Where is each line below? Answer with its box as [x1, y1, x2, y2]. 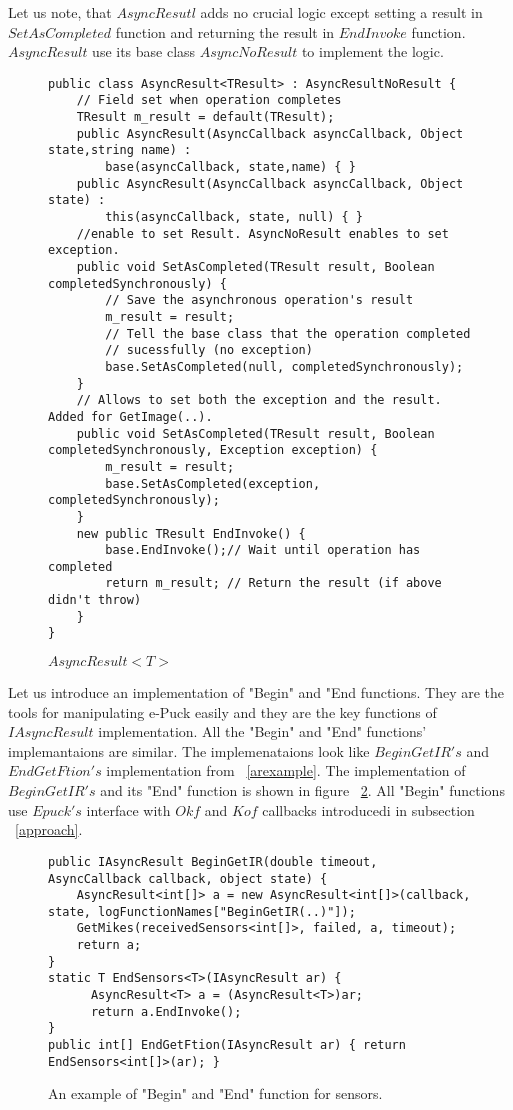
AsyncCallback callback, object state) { [48, 871, 328, 886]
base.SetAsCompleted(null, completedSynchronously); [105, 359, 464, 374]
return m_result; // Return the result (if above [105, 576, 442, 591]
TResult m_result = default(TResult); [76, 110, 335, 125]
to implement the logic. [301, 41, 444, 62]
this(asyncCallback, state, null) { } [105, 210, 363, 225]
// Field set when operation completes [76, 93, 342, 108]
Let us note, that [8, 2, 112, 22]
